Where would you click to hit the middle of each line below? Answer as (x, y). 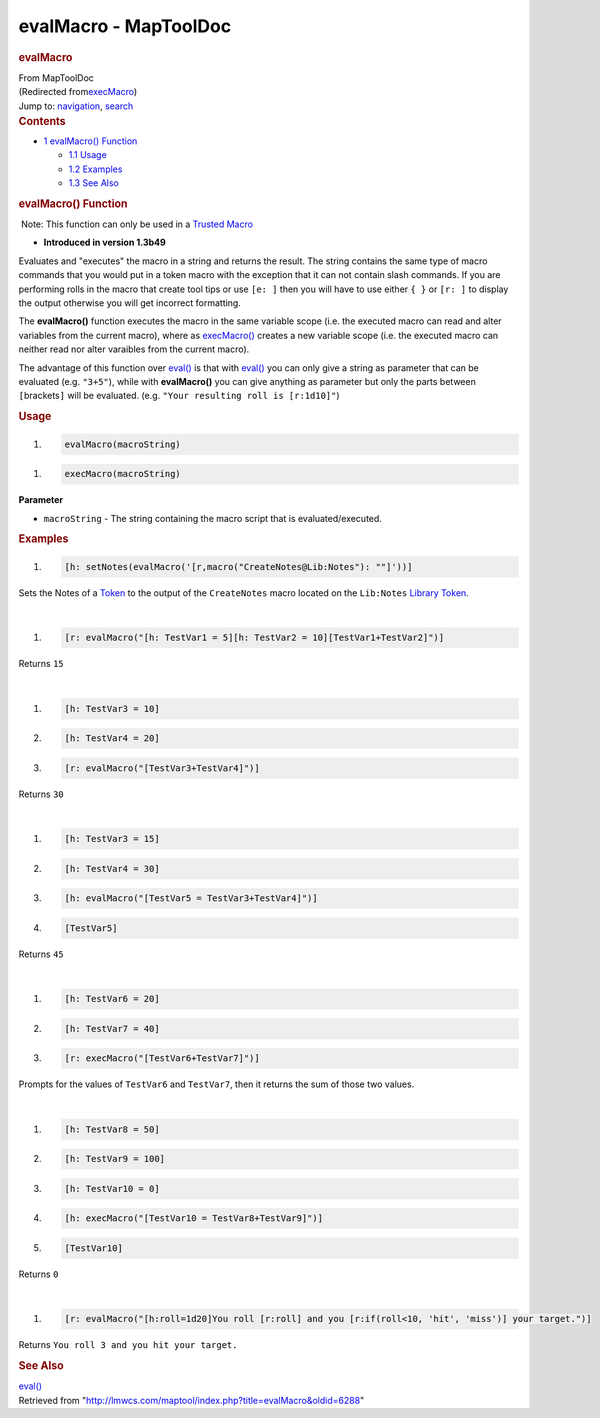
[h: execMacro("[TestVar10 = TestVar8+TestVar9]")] (194, 1218)
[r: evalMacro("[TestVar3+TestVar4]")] (162, 768)
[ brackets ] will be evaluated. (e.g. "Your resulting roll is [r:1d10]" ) (179, 396)
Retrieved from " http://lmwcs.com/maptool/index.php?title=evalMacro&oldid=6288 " (191, 1400)
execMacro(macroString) (123, 474)
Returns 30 (41, 794)
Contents (42, 121)
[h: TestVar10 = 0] (112, 1188)
